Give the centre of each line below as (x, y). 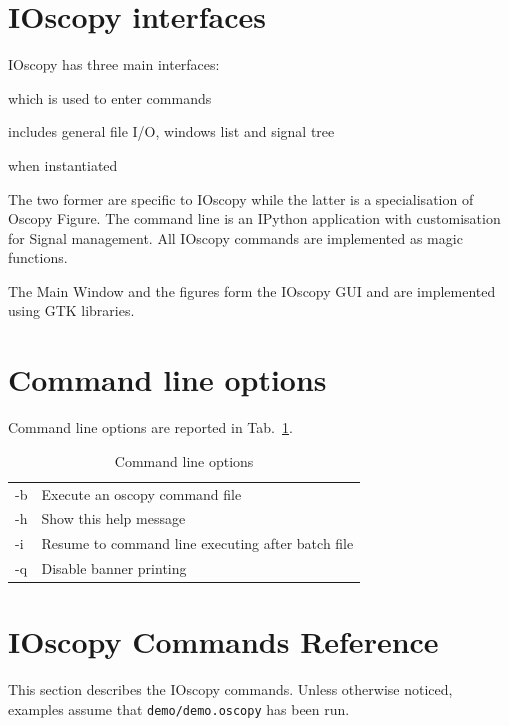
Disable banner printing (114, 568)
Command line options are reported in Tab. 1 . (150, 427)
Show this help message (113, 518)
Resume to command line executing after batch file (197, 543)
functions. (38, 257)
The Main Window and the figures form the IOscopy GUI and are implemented (252, 290)
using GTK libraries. (71, 310)
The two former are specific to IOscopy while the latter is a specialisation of (241, 198)
